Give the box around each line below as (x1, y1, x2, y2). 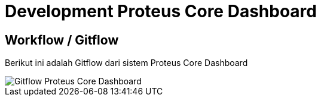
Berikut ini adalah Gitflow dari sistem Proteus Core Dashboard (5, 58, 248, 68)
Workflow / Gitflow (5, 32, 119, 48)
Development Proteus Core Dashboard (5, 1, 317, 21)
